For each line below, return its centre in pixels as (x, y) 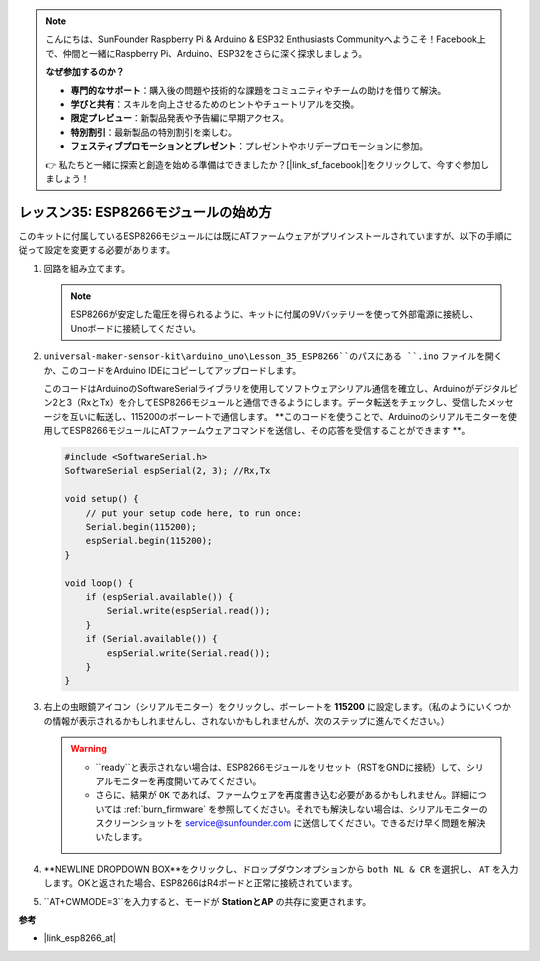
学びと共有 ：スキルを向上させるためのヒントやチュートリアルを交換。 (215, 104)
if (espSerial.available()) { (159, 596)
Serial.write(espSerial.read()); (188, 611)
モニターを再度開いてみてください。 (187, 781)
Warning (88, 749)
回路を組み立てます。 (86, 268)
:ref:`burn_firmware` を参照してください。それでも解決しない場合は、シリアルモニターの (306, 809)
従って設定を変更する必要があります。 (96, 250)
